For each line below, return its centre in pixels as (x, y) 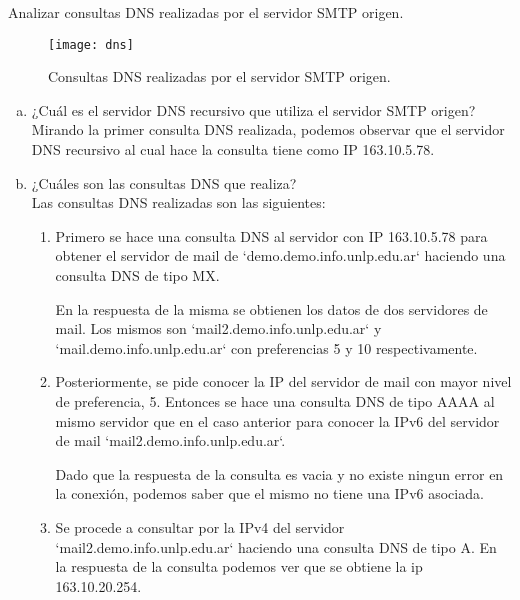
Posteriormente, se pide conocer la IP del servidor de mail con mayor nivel (283, 381)
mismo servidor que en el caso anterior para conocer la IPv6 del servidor (277, 420)
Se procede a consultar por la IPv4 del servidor (200, 526)
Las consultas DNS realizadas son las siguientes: (178, 202)
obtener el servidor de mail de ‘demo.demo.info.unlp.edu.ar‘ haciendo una (280, 255)
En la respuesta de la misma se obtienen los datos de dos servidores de (271, 308)
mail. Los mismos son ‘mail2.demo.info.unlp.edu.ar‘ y (218, 328)
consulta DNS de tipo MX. (137, 275)
